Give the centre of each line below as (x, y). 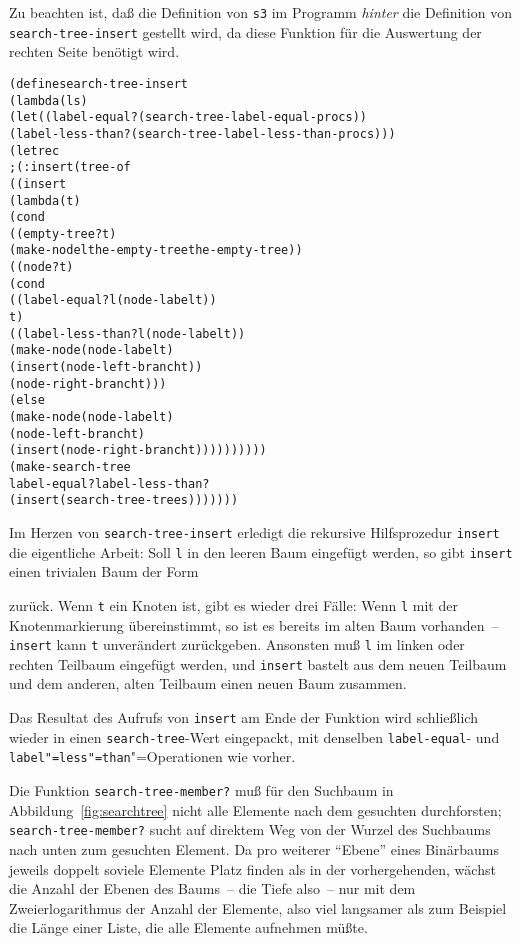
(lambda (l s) (48, 100)
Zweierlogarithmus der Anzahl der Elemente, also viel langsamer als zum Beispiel (258, 907)
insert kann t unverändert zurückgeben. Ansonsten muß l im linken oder (237, 644)
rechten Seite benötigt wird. (94, 51)
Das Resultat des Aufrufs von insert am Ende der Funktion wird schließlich (243, 717)
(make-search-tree (70, 467)
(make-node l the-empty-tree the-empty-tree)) (156, 250)
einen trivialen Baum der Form (104, 571)
